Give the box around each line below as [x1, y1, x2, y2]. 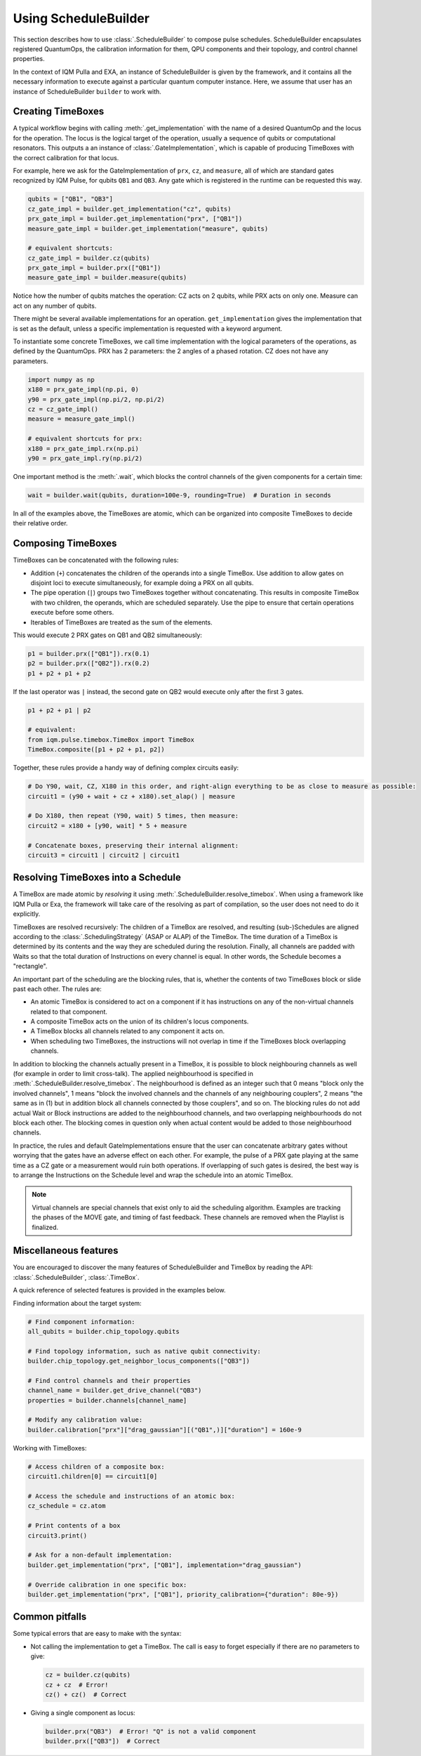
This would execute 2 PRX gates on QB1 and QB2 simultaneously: [13, 631, 203, 639]
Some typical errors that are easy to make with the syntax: [13, 1630, 182, 1638]
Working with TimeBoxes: [13, 1443, 87, 1452]
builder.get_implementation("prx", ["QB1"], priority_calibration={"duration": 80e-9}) [27, 1590, 339, 1598]
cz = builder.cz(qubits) [45, 1671, 131, 1679]
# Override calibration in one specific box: [27, 1580, 187, 1589]
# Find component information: [27, 1318, 136, 1325]
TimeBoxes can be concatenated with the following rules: [13, 556, 179, 565]
